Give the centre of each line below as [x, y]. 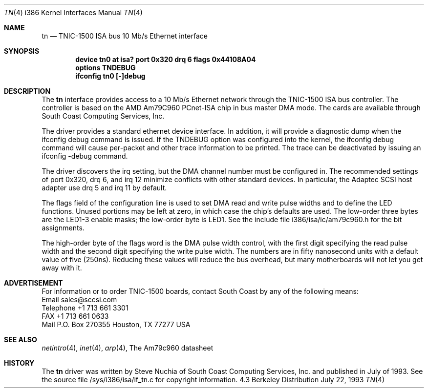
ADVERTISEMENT [33, 283]
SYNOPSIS [22, 51]
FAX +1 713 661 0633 [75, 316]
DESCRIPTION [27, 91]
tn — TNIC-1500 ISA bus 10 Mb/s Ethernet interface [125, 36]
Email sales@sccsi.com [79, 299]
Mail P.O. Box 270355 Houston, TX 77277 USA [116, 324]
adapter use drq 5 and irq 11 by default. [104, 188]
